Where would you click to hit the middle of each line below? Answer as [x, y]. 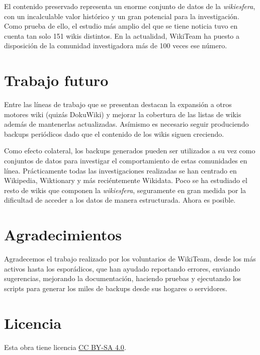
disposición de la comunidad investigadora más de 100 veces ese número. [116, 46]
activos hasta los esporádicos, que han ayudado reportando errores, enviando [122, 268]
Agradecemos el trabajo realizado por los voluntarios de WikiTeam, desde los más [130, 259]
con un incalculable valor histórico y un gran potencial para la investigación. [122, 16]
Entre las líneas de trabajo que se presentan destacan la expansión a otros [118, 104]
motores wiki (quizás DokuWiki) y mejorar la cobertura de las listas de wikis [123, 114]
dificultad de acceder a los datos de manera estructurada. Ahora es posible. [120, 200]
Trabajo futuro [56, 80]
